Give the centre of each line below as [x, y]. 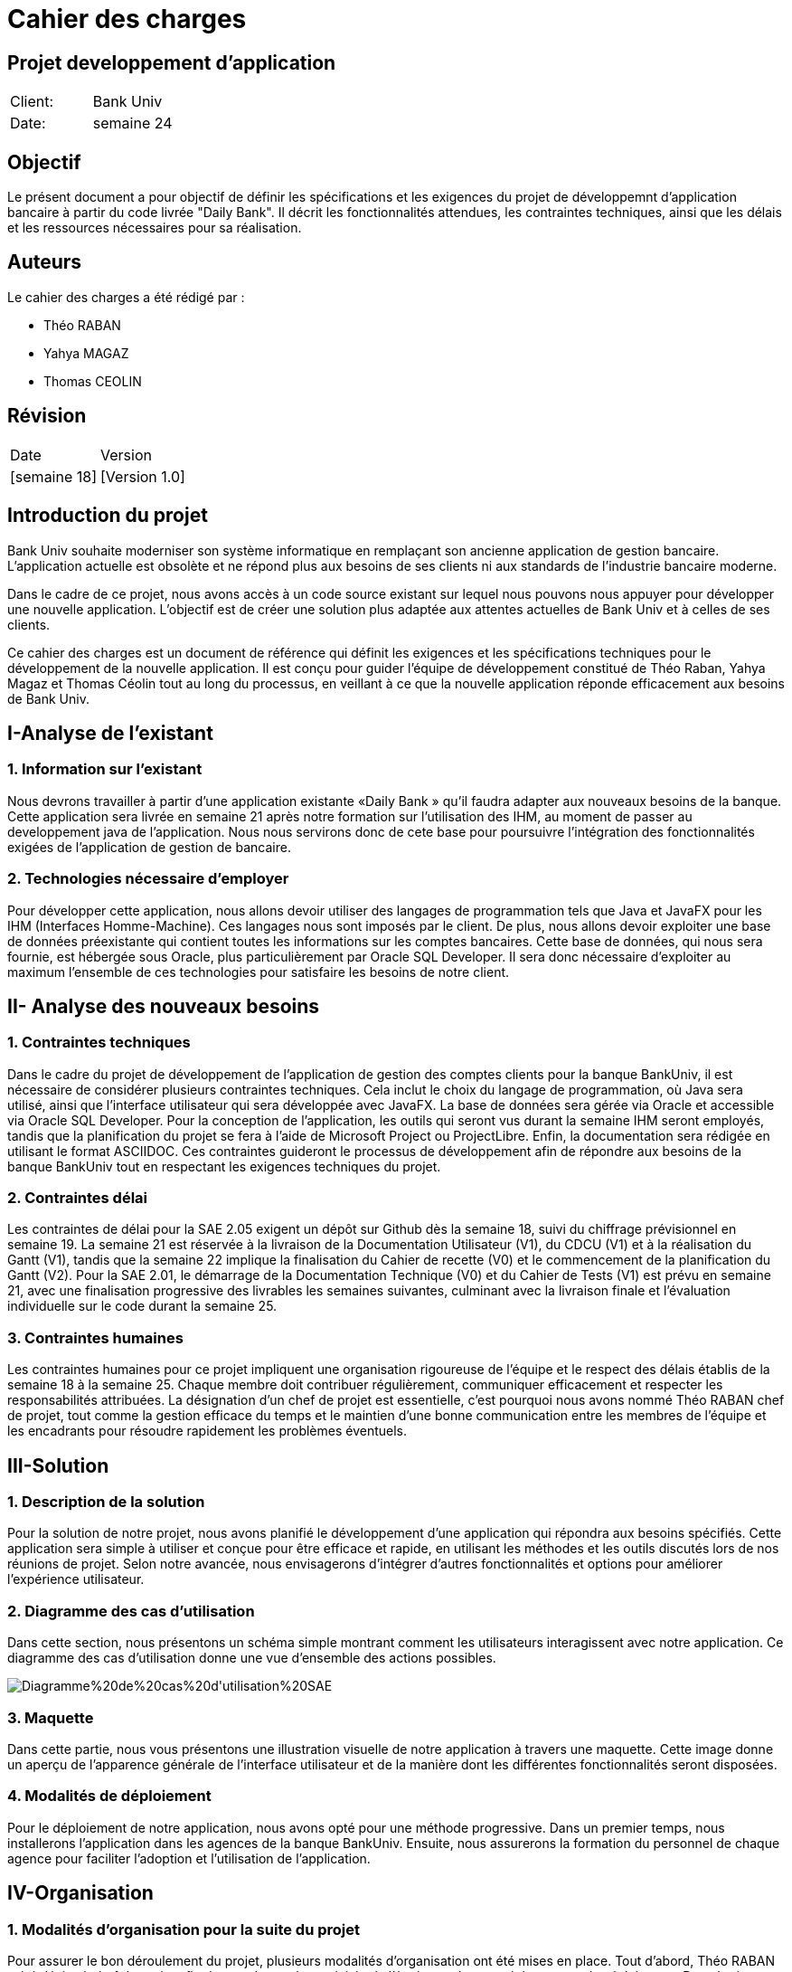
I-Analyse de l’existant [110, 733]
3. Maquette [51, 1717]
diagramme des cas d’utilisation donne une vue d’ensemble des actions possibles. [252, 1658]
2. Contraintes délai [78, 1198]
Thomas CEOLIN [93, 381]
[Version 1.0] [143, 476]
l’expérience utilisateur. [76, 1579]
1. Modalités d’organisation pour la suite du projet [184, 1929]
